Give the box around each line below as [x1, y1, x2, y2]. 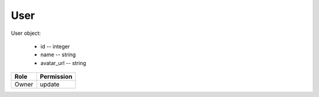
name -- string [40, 51, 76, 59]
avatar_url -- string [40, 59, 87, 66]
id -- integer [40, 43, 70, 50]
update [40, 80, 60, 89]
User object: [11, 30, 41, 37]
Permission [40, 73, 73, 81]
